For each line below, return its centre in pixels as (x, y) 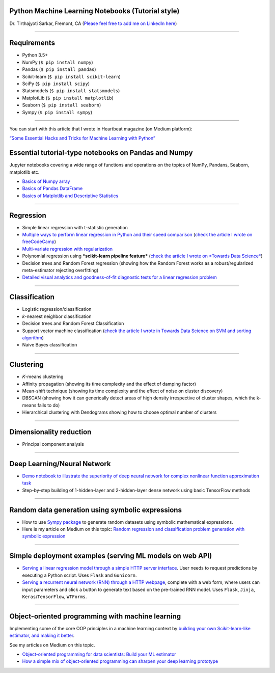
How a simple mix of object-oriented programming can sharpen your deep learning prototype (120, 661)
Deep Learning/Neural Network (60, 464)
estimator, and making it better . (42, 636)
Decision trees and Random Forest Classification (73, 324)
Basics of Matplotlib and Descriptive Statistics (70, 196)
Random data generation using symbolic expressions (95, 510)
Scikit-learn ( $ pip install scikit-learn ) (71, 76)
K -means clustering (43, 376)
